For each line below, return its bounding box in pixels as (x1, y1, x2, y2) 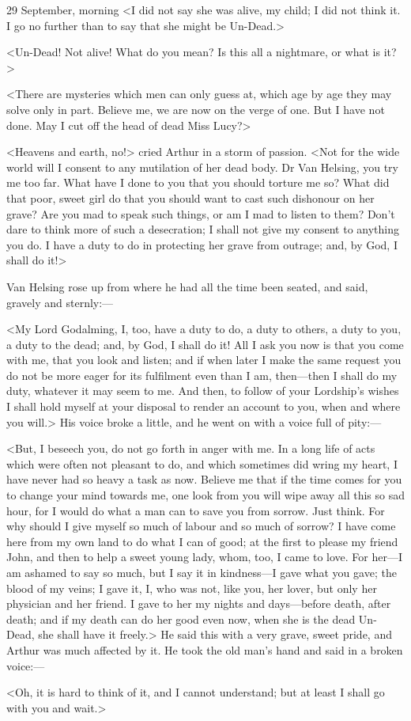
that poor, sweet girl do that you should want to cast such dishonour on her (6, 189, 375, 206)
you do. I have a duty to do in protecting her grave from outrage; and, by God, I (6, 236, 398, 252)
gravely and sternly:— (6, 294, 114, 310)
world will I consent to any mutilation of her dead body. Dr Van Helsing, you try (6, 158, 398, 175)
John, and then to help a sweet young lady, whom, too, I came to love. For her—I (6, 548, 403, 565)
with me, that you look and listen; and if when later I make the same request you (6, 351, 402, 368)
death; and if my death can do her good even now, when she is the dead (6, 610, 356, 627)
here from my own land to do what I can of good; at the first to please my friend (6, 533, 398, 549)
